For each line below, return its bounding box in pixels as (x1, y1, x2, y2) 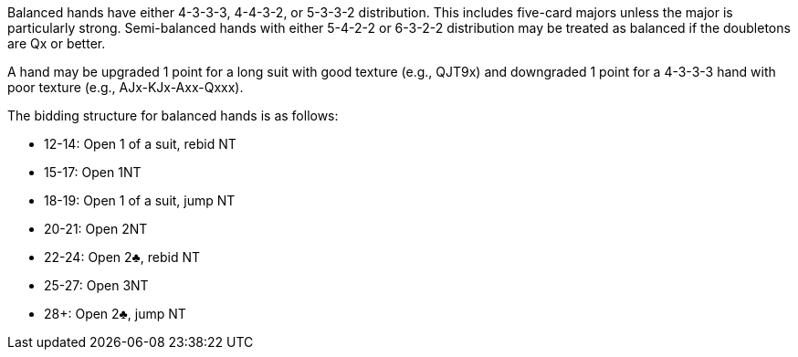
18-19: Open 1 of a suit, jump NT (44, 193, 236, 208)
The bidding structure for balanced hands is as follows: (7, 108, 339, 123)
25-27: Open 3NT (44, 278, 149, 293)
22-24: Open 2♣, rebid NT (44, 249, 200, 265)
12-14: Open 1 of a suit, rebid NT (44, 136, 236, 152)
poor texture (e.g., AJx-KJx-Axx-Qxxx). (7, 79, 244, 95)
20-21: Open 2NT (44, 221, 148, 236)
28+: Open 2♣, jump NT (44, 306, 186, 321)
